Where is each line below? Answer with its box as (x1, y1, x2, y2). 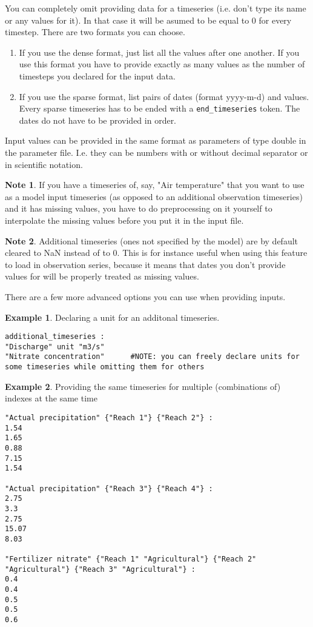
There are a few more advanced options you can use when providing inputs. (5, 290, 286, 303)
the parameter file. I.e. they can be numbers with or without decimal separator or (5, 146, 308, 158)
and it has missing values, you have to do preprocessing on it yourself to (5, 202, 272, 215)
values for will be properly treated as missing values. (5, 270, 199, 283)
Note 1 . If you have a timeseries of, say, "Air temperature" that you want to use (5, 178, 305, 191)
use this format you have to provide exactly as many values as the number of (19, 58, 305, 70)
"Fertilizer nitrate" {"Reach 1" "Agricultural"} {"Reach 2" (5, 555, 257, 564)
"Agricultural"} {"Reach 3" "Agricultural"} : (5, 565, 196, 574)
